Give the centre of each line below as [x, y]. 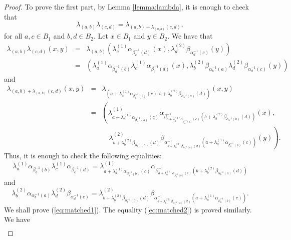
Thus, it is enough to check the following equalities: [83, 156]
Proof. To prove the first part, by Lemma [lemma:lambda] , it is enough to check [126, 7]
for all [13, 36]
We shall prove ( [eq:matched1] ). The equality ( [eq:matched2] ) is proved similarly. [128, 209]
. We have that [190, 36]
